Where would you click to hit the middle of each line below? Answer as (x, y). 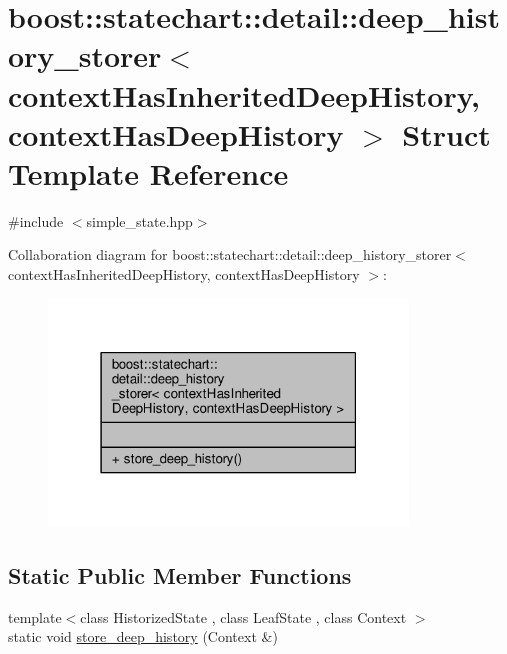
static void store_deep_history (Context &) (143, 636)
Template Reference (148, 172)
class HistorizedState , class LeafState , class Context (243, 616)
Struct (446, 133)
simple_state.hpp (139, 220)
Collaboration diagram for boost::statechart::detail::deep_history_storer (230, 254)
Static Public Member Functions (180, 574)
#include (36, 220)
